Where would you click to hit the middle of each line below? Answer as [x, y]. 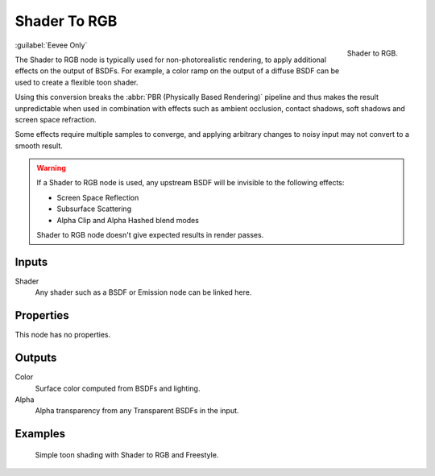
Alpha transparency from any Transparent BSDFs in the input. [137, 411]
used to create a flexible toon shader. [77, 82]
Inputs [31, 262]
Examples [40, 434]
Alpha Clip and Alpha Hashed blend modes [128, 220]
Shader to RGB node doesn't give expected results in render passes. [150, 235]
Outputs [36, 358]
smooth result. [39, 146]
